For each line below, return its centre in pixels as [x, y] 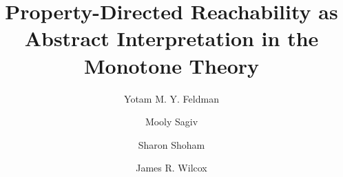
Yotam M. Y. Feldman [171, 98]
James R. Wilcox [171, 168]
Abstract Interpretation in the [171, 38]
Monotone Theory [171, 65]
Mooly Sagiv [171, 122]
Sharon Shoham [171, 144]
